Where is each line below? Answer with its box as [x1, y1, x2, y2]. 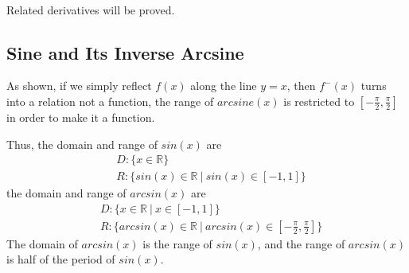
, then [286, 77, 316, 94]
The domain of [6, 235, 78, 252]
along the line [190, 77, 257, 94]
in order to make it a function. [6, 108, 155, 125]
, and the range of [257, 235, 345, 252]
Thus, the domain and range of [6, 135, 158, 152]
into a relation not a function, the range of [6, 92, 214, 109]
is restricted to [283, 92, 355, 109]
